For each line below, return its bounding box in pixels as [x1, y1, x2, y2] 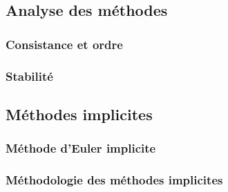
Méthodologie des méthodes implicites [6, 171, 223, 189]
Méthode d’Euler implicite [6, 140, 156, 157]
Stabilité [6, 67, 53, 84]
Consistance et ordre [6, 35, 123, 52]
